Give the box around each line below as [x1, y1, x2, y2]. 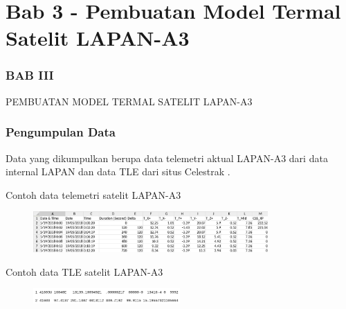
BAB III [6, 67, 54, 84]
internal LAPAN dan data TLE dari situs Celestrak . [6, 164, 230, 179]
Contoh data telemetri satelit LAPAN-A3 [6, 187, 181, 202]
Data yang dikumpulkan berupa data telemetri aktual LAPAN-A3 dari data [6, 150, 328, 165]
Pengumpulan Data [6, 123, 116, 141]
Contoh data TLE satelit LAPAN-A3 [6, 264, 163, 279]
